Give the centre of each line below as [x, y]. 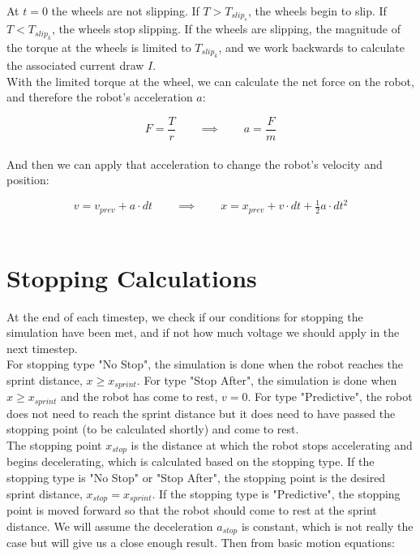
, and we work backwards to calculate [311, 47]
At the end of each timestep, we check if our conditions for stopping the [185, 316]
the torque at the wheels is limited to [99, 47]
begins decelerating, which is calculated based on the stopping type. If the [191, 461]
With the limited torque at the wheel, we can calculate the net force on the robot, [210, 81]
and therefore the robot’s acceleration [100, 97]
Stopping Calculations [132, 277]
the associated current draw [75, 65]
